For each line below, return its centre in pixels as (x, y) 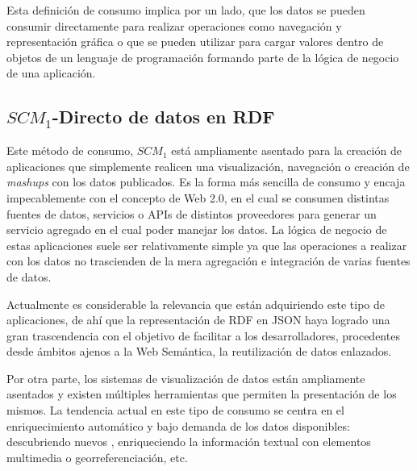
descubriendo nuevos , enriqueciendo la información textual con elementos (189, 442)
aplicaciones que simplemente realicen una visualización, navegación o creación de (208, 166)
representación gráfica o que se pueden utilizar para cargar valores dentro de (195, 42)
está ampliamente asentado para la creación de (286, 150)
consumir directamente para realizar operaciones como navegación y (174, 25)
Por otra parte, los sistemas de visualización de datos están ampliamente (186, 378)
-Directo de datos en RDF (163, 117)
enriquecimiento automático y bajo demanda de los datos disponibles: (178, 425)
